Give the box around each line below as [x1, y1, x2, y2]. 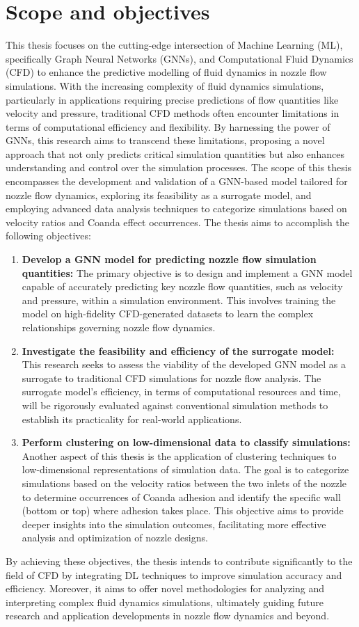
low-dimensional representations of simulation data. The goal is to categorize [22, 462, 349, 477]
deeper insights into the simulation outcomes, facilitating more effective [22, 516, 326, 531]
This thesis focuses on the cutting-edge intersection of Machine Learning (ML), [6, 38, 343, 52]
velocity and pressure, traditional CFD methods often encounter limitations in [6, 106, 340, 120]
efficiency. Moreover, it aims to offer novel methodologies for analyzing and [6, 581, 325, 596]
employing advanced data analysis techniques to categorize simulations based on [6, 201, 347, 216]
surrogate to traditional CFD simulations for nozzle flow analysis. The [22, 370, 321, 385]
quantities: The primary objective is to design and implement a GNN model [22, 265, 353, 280]
